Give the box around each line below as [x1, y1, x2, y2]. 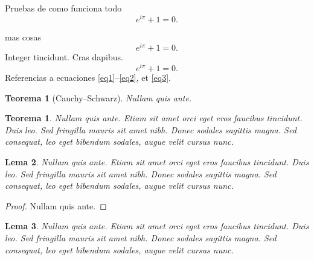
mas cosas [5, 30, 42, 43]
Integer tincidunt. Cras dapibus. [5, 51, 123, 63]
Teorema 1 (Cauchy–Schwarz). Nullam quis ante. [5, 91, 192, 104]
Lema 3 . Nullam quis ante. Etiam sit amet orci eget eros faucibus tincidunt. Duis [5, 220, 309, 232]
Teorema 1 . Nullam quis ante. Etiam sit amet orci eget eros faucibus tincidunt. [5, 112, 303, 124]
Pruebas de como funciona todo [5, 2, 122, 14]
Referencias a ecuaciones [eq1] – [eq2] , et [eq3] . [5, 71, 171, 84]
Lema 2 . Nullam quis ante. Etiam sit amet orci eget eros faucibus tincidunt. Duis [5, 155, 309, 168]
